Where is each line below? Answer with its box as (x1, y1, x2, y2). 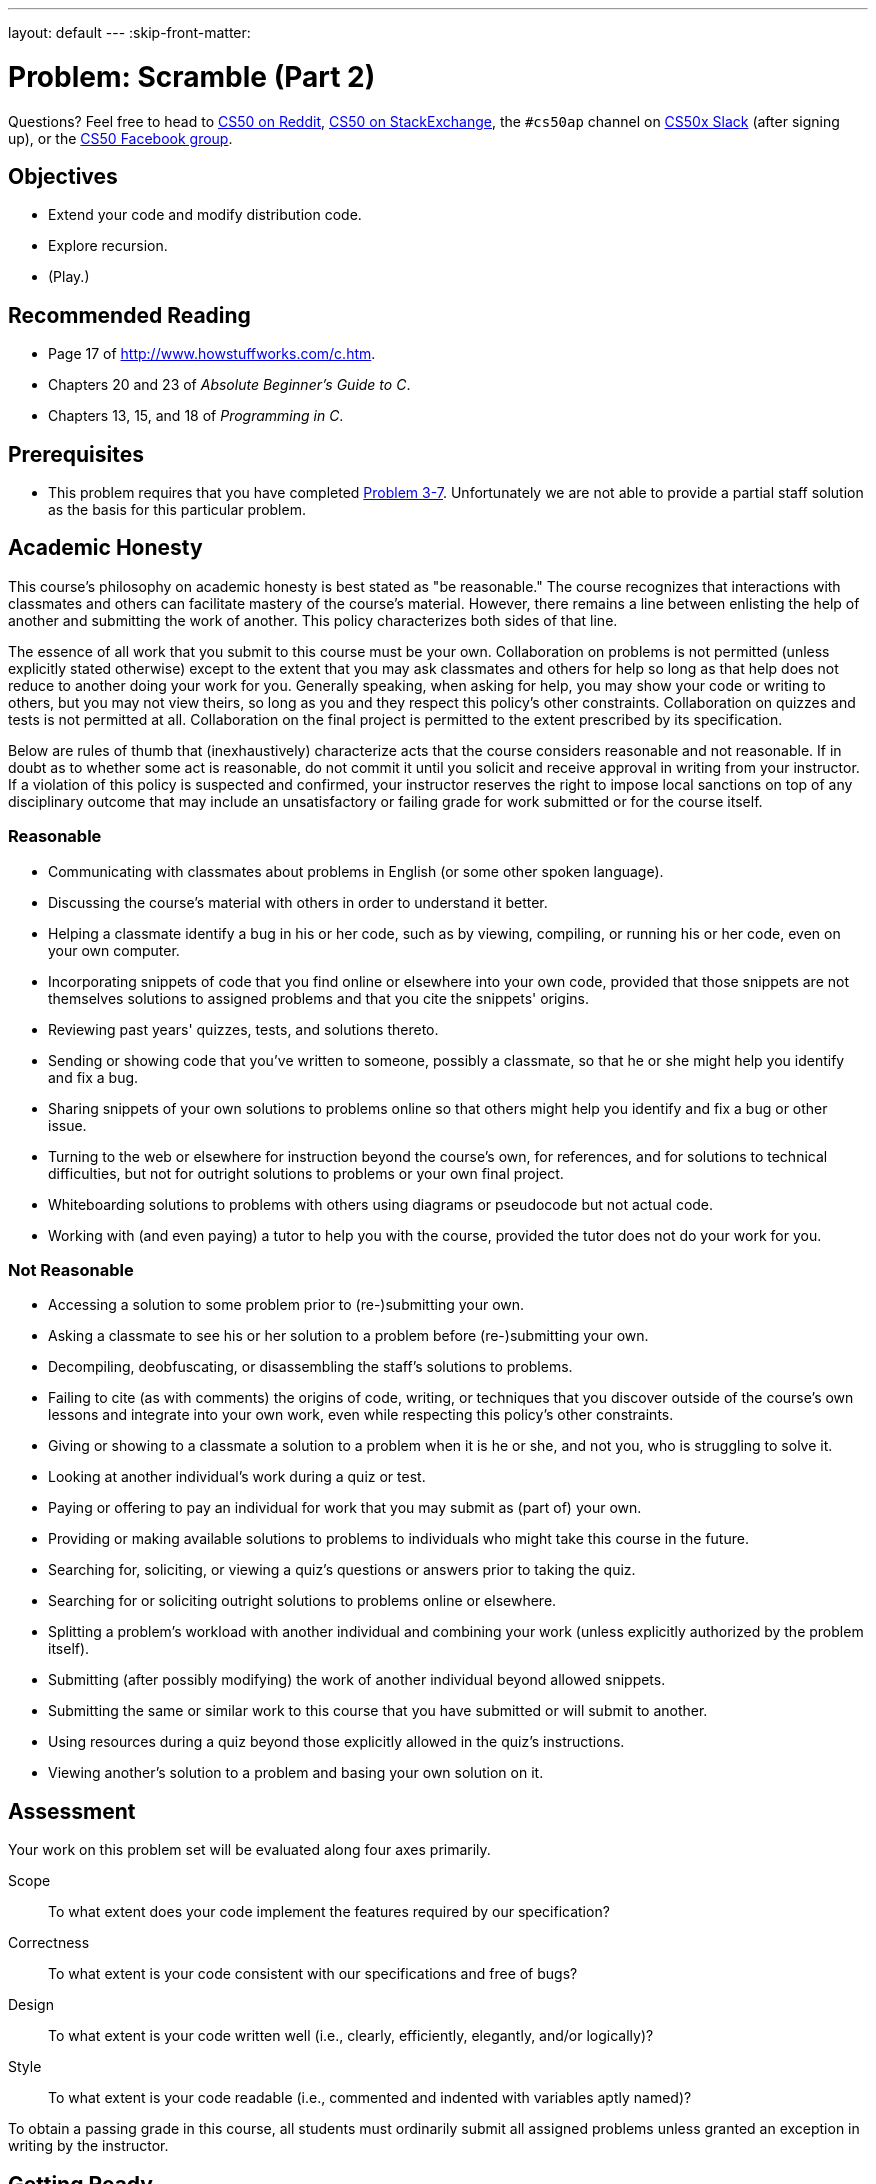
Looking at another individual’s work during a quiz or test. (48, 1468, 426, 1486)
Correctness (8, 1934, 90, 1952)
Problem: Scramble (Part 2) (8, 59, 376, 94)
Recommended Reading (8, 302, 251, 328)
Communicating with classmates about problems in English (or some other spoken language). (48, 862, 664, 880)
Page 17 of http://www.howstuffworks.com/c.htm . (48, 345, 376, 363)
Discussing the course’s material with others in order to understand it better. (48, 893, 548, 911)
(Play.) (48, 268, 90, 286)
